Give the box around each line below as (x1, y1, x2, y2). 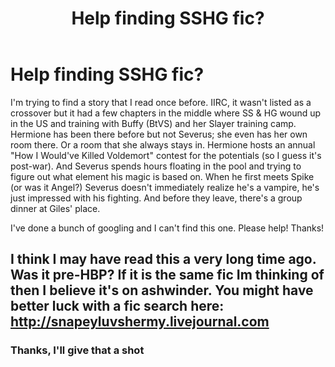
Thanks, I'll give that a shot (10, 343, 145, 357)
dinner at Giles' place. (10, 202, 101, 214)
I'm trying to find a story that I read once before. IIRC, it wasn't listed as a (10, 96, 312, 108)
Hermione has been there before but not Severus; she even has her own (10, 128, 308, 140)
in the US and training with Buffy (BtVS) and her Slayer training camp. (10, 117, 297, 129)
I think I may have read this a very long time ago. (10, 251, 317, 268)
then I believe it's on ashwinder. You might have (10, 282, 314, 299)
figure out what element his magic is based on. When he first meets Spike (10, 170, 315, 182)
